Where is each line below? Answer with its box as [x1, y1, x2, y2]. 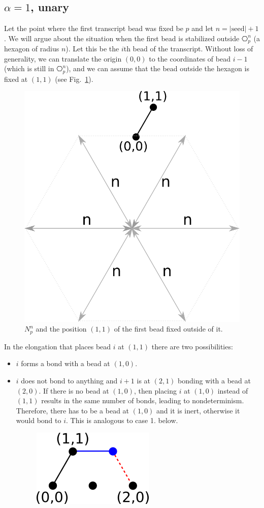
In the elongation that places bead [4, 341, 111, 351]
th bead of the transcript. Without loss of [123, 43, 253, 54]
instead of [217, 385, 248, 396]
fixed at [4, 73, 28, 84]
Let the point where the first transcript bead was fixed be [4, 23, 183, 34]
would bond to [16, 415, 61, 426]
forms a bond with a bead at [21, 358, 110, 369]
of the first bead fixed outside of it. [114, 323, 223, 334]
